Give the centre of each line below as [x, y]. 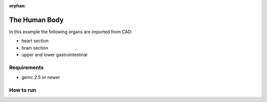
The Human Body [36, 20]
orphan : [18, 6]
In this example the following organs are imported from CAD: [71, 32]
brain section [35, 48]
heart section [35, 41]
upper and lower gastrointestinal [54, 55]
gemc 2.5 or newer [41, 77]
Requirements [26, 67]
